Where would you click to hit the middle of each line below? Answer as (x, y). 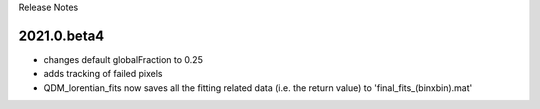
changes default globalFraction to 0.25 (123, 59)
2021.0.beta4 (61, 35)
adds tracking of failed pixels (103, 74)
